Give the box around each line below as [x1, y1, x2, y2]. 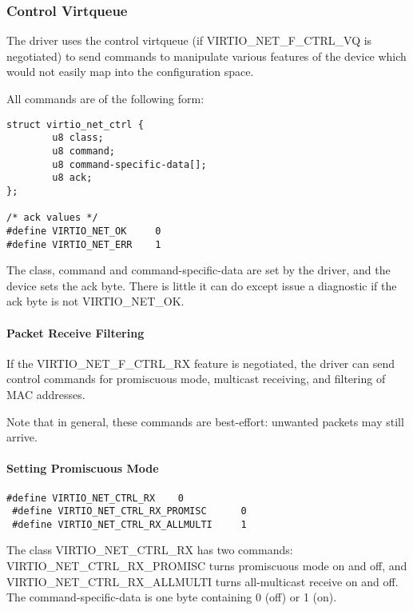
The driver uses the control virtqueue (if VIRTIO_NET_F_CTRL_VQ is [6, 32, 372, 49]
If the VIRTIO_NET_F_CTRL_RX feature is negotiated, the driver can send [6, 354, 395, 371]
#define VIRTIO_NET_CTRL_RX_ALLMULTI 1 [12, 518, 247, 530]
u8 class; [52, 132, 104, 144]
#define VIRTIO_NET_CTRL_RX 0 [6, 492, 184, 504]
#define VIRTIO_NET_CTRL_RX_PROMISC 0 [12, 505, 247, 517]
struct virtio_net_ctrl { [6, 118, 144, 130]
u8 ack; [52, 172, 93, 184]
